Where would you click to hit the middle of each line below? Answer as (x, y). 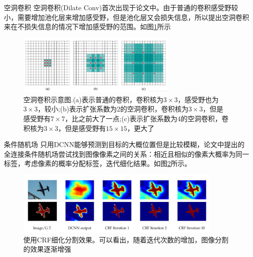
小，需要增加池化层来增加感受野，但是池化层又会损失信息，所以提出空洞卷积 (126, 17)
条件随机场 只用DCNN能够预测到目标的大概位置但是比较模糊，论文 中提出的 (124, 144)
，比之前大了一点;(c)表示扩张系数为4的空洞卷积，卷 (147, 119)
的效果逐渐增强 (47, 249)
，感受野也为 (198, 99)
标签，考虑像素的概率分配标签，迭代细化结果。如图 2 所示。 (98, 163)
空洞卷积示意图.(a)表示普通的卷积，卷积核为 (93, 99)
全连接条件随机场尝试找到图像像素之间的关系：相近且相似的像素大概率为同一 (126, 154)
